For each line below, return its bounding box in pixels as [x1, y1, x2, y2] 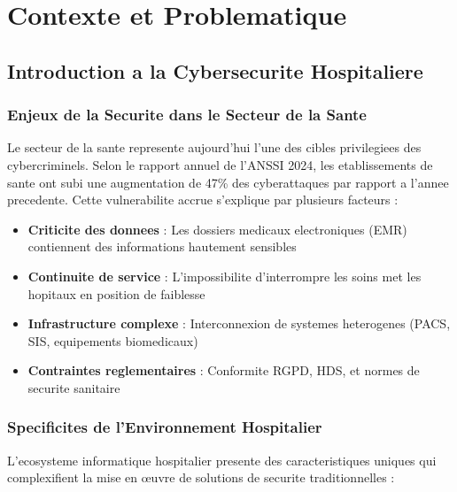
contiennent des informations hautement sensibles [27, 237, 297, 256]
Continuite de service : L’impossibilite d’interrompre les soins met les [27, 266, 422, 285]
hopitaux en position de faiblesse [27, 284, 205, 303]
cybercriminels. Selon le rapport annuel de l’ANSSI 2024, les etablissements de [7, 155, 433, 173]
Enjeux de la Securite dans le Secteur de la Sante [7, 104, 367, 126]
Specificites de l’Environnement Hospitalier [7, 416, 322, 438]
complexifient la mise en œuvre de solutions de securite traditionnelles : [7, 468, 395, 487]
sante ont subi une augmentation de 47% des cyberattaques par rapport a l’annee [7, 173, 449, 191]
